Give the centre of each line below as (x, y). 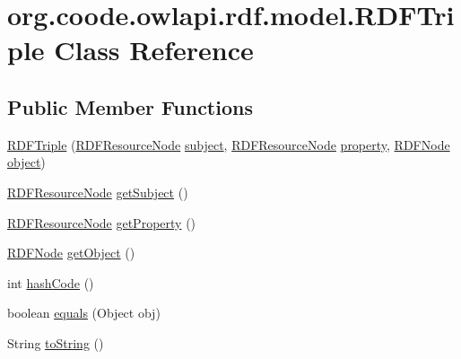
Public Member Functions (130, 106)
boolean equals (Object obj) (84, 313)
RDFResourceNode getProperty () (102, 222)
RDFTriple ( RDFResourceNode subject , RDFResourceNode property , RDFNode (229, 144)
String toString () (56, 342)
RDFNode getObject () (71, 253)
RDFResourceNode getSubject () (98, 192)
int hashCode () (51, 282)
